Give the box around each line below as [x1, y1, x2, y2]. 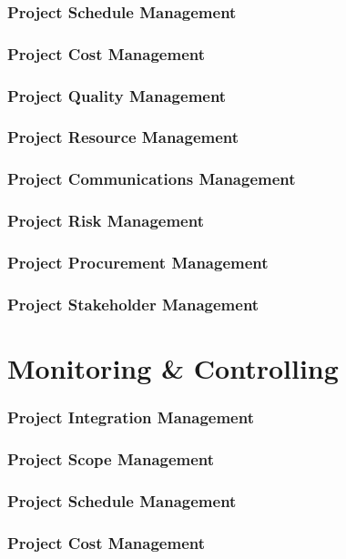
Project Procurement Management [7, 250, 269, 273]
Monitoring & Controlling [7, 349, 339, 386]
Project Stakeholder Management [7, 292, 259, 315]
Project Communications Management [7, 168, 296, 190]
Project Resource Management [7, 126, 239, 148]
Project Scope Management [7, 447, 215, 470]
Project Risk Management [7, 209, 204, 232]
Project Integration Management [7, 406, 254, 429]
